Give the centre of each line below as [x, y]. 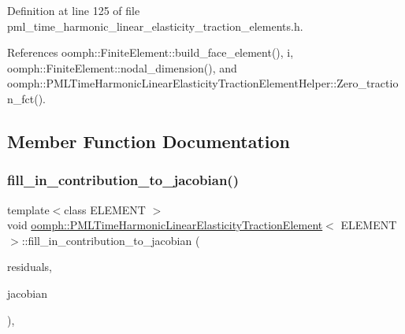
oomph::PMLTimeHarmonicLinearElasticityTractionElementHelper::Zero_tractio [203, 83]
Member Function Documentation [149, 141]
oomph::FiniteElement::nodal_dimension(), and [122, 67]
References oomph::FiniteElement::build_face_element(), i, [150, 52]
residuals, [30, 267]
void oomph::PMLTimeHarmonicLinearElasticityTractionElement [165, 225]
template [28, 209]
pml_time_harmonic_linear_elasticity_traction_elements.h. [155, 26]
